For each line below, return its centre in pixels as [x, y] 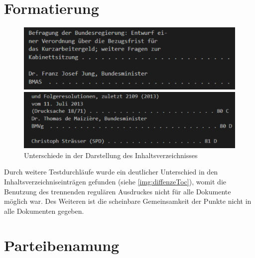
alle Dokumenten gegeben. [44, 211]
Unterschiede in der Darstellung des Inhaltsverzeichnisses [111, 155]
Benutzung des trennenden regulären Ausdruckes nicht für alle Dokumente [118, 191]
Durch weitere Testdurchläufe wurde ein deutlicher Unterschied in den [111, 172]
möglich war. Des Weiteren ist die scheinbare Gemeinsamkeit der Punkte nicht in [128, 201]
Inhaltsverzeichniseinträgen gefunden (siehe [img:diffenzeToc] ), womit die [115, 181]
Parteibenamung [62, 245]
